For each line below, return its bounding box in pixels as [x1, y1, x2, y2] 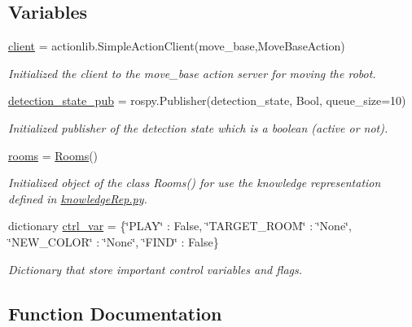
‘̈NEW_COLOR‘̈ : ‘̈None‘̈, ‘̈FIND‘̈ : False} [8, 233, 219, 250]
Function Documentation [8, 300, 222, 325]
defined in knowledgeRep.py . [8, 190, 147, 207]
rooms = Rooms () [8, 146, 99, 163]
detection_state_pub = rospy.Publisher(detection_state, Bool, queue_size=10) [8, 92, 406, 109]
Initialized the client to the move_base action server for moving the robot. [8, 64, 376, 81]
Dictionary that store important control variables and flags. [8, 260, 303, 277]
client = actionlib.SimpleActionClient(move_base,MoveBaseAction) [8, 37, 345, 54]
